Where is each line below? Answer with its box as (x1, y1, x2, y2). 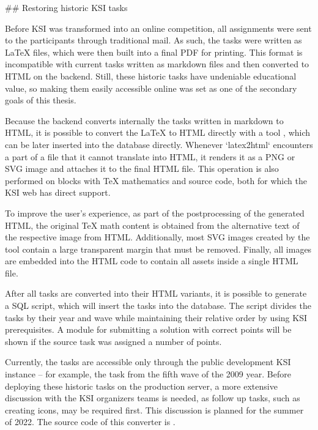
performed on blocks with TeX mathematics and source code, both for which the (5, 174, 307, 187)
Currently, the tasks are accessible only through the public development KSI (5, 355, 291, 368)
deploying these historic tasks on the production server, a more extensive (5, 379, 278, 392)
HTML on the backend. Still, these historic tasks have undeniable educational (5, 69, 297, 82)
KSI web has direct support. (5, 186, 111, 199)
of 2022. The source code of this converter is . (5, 415, 176, 428)
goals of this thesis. (5, 94, 76, 106)
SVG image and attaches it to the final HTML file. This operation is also (5, 162, 279, 175)
